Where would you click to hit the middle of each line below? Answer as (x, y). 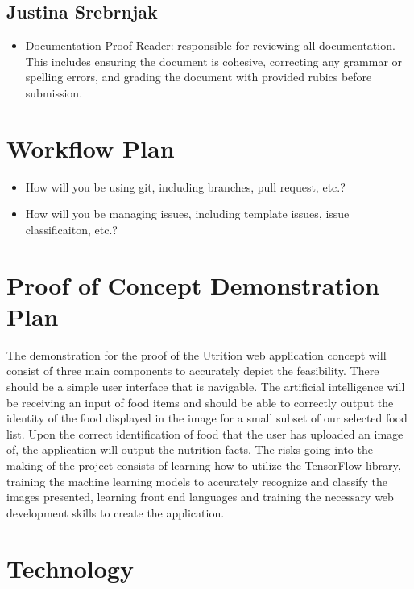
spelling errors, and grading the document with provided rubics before (199, 77)
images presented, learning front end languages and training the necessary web (200, 497)
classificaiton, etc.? (71, 229)
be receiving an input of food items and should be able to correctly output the (200, 402)
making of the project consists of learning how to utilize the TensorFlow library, (204, 465)
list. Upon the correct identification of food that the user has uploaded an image (205, 433)
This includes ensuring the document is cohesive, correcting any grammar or (214, 61)
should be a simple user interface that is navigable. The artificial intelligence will (206, 386)
